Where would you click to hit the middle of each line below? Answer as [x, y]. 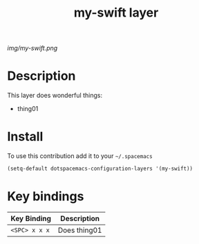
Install [25, 137]
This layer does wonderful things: [55, 96]
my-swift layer [116, 13]
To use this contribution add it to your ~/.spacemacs [80, 156]
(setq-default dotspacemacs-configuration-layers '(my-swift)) [100, 169]
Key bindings [46, 197]
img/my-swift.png [32, 48]
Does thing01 [80, 230]
